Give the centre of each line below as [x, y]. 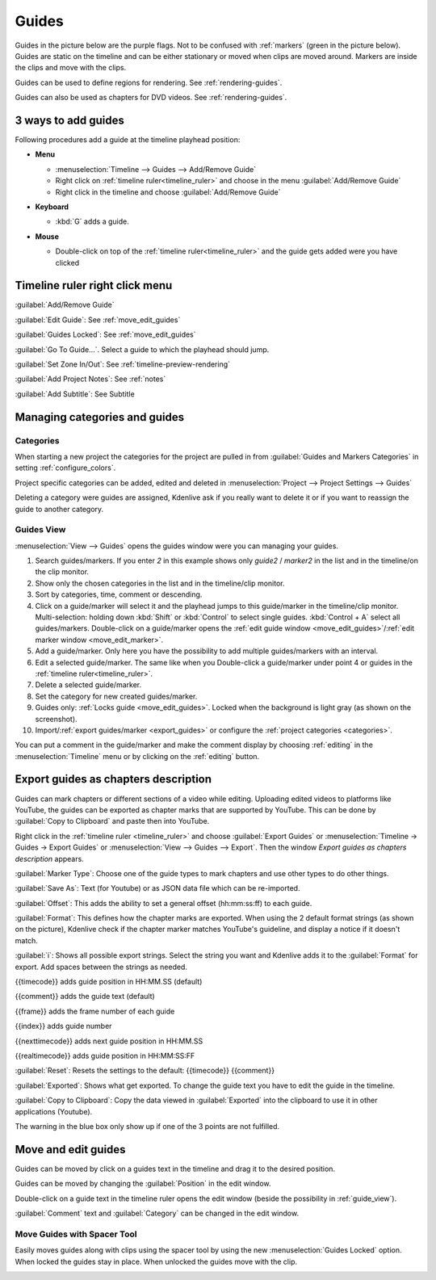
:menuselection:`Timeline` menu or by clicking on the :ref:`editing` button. [137, 756]
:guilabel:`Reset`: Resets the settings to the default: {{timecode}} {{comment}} [145, 1071]
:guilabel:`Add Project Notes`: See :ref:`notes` [90, 379]
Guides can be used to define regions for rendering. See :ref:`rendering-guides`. [149, 82]
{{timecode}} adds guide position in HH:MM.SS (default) [109, 982]
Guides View [40, 530]
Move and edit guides [70, 1150]
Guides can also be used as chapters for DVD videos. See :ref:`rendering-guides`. [151, 98]
